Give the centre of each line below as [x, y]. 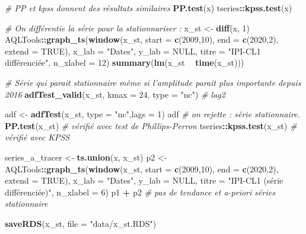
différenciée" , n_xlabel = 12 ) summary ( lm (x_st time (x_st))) [125, 62]
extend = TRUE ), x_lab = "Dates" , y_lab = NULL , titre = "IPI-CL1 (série [144, 180]
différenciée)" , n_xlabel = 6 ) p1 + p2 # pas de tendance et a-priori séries [140, 192]
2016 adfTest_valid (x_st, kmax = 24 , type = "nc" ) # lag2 [115, 94]
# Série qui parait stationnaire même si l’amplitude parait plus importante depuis [153, 82]
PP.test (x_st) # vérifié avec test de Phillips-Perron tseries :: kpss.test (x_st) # [151, 125]
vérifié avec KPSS [37, 137]
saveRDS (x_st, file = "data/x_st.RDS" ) [81, 223]
